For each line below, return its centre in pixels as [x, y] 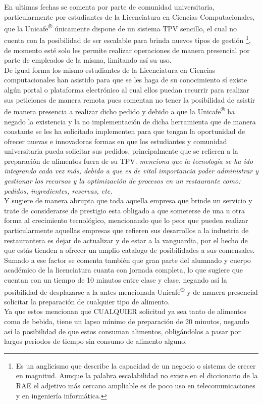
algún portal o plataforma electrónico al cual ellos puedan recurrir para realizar [127, 90]
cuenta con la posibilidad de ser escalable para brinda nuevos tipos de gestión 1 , [127, 39]
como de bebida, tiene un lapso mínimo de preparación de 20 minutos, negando [127, 321]
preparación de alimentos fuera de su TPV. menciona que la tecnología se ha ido [129, 161]
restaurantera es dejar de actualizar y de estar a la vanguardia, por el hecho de [126, 240]
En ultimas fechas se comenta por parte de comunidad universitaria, [110, 7]
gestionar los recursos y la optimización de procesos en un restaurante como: [122, 181]
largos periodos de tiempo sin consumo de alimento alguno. [96, 341]
